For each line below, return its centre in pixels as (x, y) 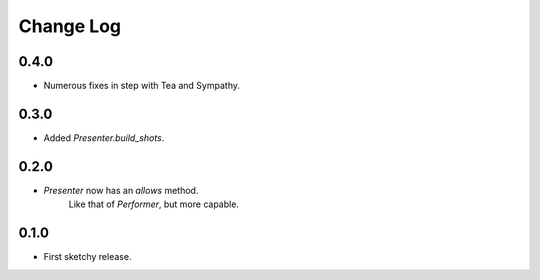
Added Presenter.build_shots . (104, 137)
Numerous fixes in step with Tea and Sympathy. (141, 86)
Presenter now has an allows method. (121, 190)
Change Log (70, 26)
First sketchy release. (87, 257)
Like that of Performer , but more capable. (154, 204)
